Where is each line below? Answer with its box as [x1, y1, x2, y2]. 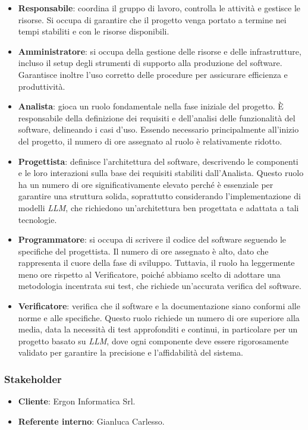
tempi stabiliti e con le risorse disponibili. [18, 25, 169, 37]
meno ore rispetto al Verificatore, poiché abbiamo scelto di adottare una [18, 268, 281, 280]
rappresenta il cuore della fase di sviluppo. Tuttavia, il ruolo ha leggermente [18, 256, 295, 269]
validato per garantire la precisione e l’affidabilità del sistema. [18, 346, 243, 359]
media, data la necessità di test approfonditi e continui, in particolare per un [18, 323, 298, 335]
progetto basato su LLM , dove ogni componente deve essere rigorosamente [18, 334, 289, 347]
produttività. [18, 80, 65, 92]
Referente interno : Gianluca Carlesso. [18, 415, 165, 427]
